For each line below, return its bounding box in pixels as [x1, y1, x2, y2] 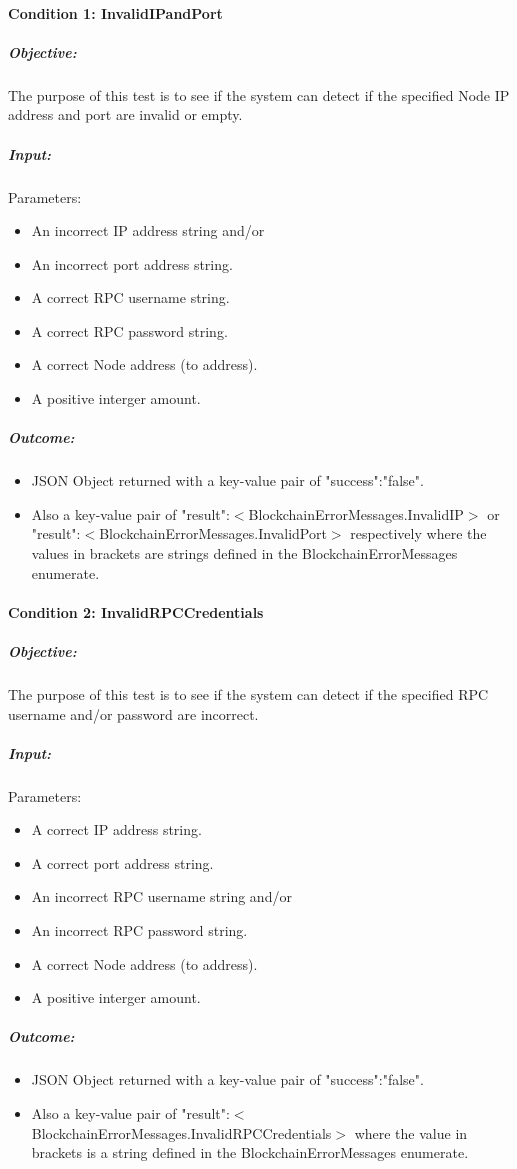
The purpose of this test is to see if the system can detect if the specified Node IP [8, 84, 510, 105]
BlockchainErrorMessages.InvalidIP [248, 503, 464, 524]
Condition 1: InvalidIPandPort [8, 2, 223, 23]
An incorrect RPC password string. [31, 920, 248, 941]
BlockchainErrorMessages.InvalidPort [99, 523, 327, 544]
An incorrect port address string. [31, 253, 233, 274]
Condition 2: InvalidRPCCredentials [8, 601, 264, 622]
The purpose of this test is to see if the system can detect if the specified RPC [8, 683, 489, 704]
